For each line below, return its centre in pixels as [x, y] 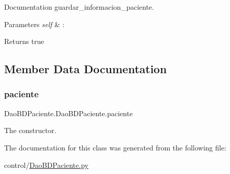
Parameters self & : [34, 24]
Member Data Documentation [86, 69]
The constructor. [30, 130]
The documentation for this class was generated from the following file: [115, 147]
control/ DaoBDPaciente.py [46, 165]
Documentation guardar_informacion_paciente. [79, 7]
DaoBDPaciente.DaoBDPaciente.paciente [68, 113]
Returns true [24, 41]
